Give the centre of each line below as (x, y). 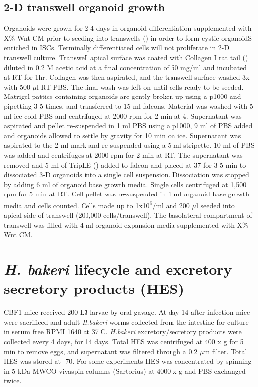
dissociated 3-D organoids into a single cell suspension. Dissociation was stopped (127, 174)
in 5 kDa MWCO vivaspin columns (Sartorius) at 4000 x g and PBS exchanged (125, 370)
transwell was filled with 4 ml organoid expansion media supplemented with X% (126, 225)
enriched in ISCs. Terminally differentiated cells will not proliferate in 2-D (117, 48)
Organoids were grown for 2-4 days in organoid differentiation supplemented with (128, 28)
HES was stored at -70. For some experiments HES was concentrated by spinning (128, 361)
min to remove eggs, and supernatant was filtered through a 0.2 (101, 351)
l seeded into (215, 205)
